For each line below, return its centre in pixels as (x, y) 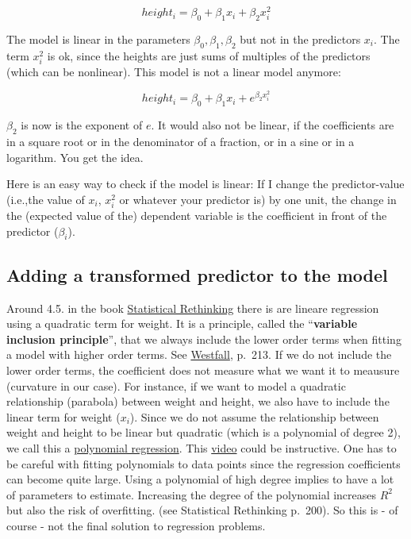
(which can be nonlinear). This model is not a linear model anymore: (174, 71)
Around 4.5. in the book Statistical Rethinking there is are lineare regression (193, 308)
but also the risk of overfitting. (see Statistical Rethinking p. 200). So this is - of (202, 510)
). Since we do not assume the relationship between (254, 416)
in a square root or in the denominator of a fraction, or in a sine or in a (181, 142)
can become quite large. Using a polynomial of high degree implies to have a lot (200, 479)
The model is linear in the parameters (98, 38)
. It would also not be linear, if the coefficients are (273, 125)
